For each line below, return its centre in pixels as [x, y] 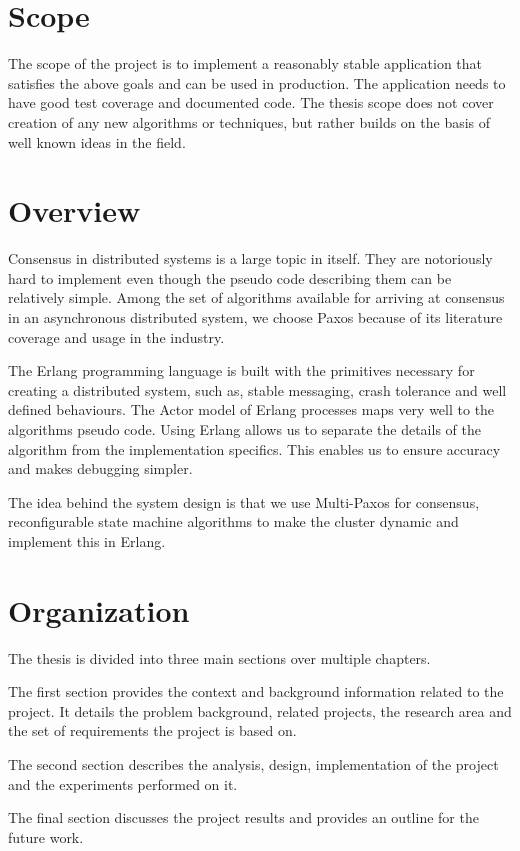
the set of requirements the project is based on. [152, 730]
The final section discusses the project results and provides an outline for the [243, 817]
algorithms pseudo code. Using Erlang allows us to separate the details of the [244, 428]
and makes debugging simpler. [100, 468]
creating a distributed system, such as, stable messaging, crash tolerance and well [257, 389]
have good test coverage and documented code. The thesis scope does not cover [251, 102]
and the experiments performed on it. [123, 783]
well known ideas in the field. [97, 141]
